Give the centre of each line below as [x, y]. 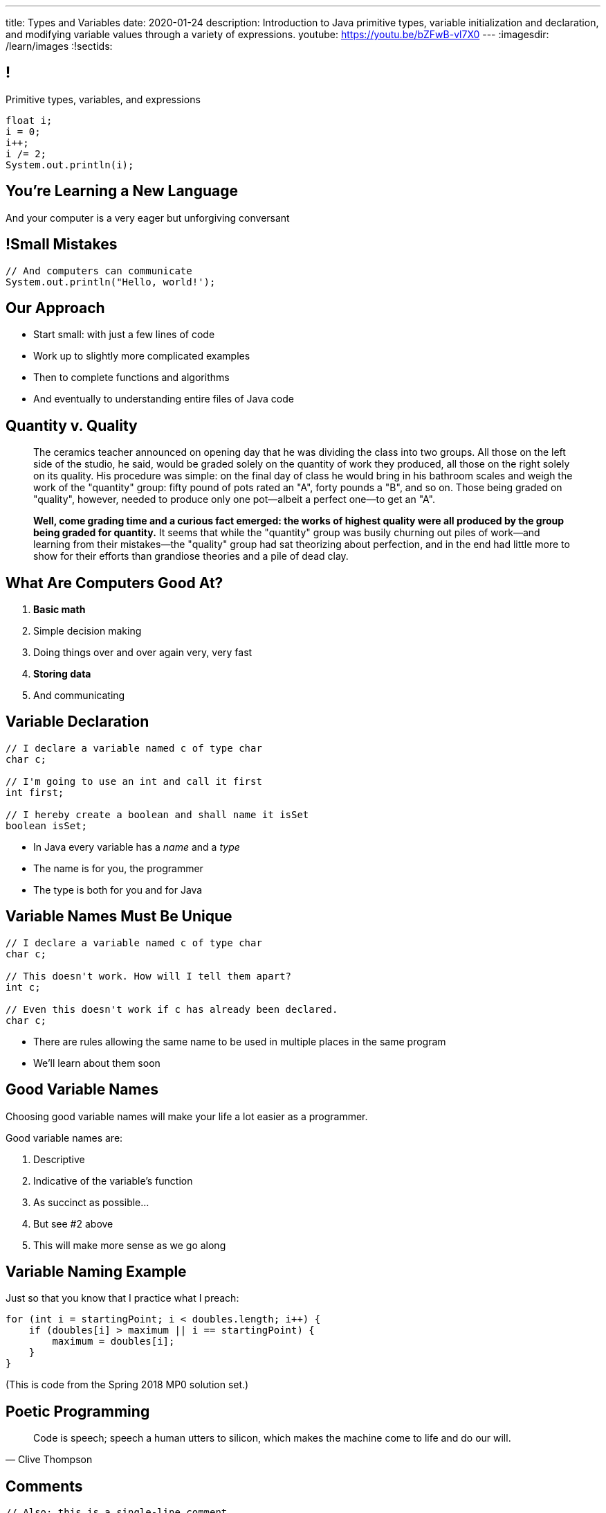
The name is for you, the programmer [118, 868]
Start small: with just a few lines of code [124, 335]
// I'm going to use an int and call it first [134, 781]
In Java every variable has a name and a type [137, 847]
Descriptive [59, 1159]
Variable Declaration [77, 722]
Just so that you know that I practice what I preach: [122, 1298]
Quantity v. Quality [72, 425]
